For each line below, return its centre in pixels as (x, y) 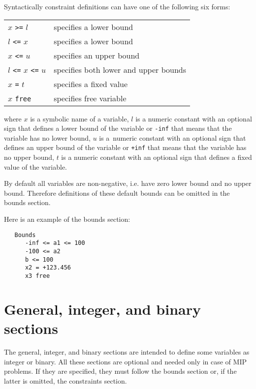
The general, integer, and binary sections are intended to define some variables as (127, 351)
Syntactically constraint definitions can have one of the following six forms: (117, 6)
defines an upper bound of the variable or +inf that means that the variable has (125, 147)
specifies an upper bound (97, 55)
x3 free (37, 276)
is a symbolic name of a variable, (80, 118)
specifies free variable (90, 98)
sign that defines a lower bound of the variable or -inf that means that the (118, 128)
